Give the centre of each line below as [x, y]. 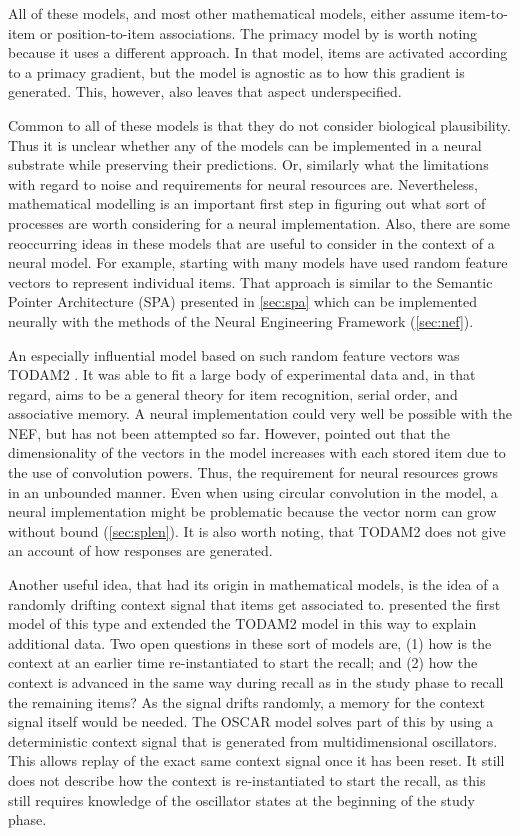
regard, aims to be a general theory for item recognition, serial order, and [233, 393]
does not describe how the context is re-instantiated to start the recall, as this [247, 779]
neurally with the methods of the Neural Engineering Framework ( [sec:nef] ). [241, 320]
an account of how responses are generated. [140, 550]
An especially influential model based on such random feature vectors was [234, 354]
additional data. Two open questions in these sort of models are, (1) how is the [250, 642]
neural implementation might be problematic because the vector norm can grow [252, 511]
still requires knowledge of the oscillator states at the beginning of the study [241, 799]
